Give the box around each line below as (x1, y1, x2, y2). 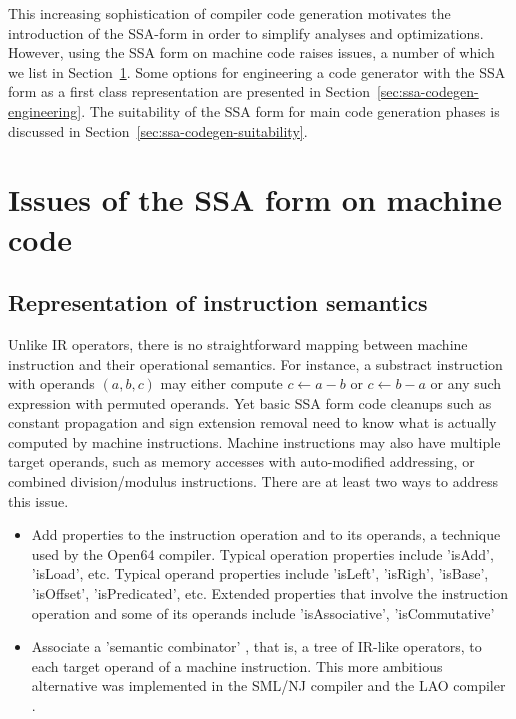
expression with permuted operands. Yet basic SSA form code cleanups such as (8, 392, 492, 413)
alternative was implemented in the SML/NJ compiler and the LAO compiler (31, 675, 506, 696)
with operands (8, 373, 95, 394)
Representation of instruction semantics (8, 287, 428, 318)
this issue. (8, 490, 69, 511)
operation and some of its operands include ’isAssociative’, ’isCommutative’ (31, 602, 495, 623)
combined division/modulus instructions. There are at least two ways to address (8, 471, 498, 492)
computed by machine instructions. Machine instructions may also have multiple (8, 431, 501, 452)
